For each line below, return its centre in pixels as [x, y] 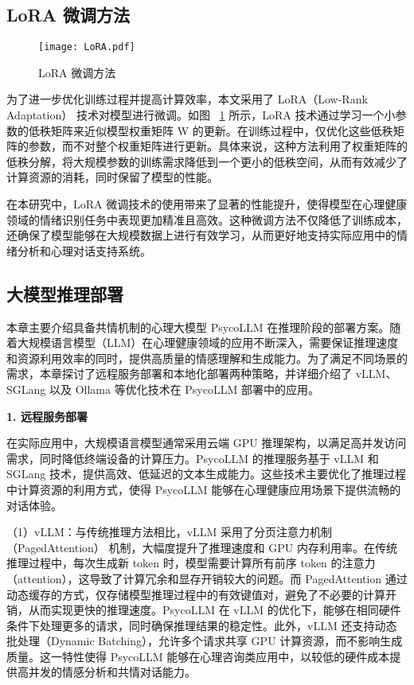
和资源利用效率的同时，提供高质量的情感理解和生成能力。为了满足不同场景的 [207, 358]
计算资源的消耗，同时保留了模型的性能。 [112, 177]
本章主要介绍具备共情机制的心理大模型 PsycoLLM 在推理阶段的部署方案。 [198, 327]
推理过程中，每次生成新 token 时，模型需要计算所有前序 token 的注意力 [191, 563]
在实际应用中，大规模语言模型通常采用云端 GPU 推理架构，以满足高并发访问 [207, 443]
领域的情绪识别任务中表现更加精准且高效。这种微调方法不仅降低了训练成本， [207, 219]
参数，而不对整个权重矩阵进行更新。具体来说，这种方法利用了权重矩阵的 [218, 146]
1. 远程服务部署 [47, 416]
